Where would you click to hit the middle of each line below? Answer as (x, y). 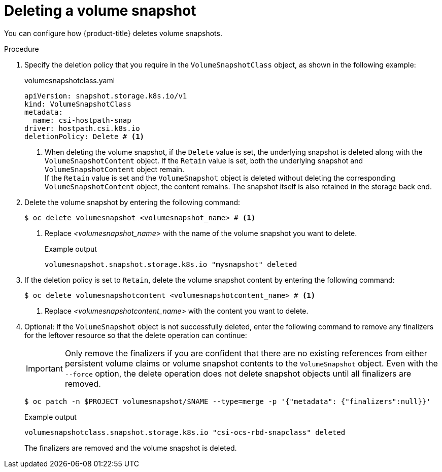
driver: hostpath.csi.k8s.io (82, 128)
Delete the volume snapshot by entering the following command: (132, 202)
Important (44, 368)
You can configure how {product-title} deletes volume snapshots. (113, 33)
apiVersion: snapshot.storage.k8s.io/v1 (106, 96)
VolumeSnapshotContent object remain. (115, 169)
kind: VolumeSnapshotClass (78, 104)
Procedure (22, 49)
